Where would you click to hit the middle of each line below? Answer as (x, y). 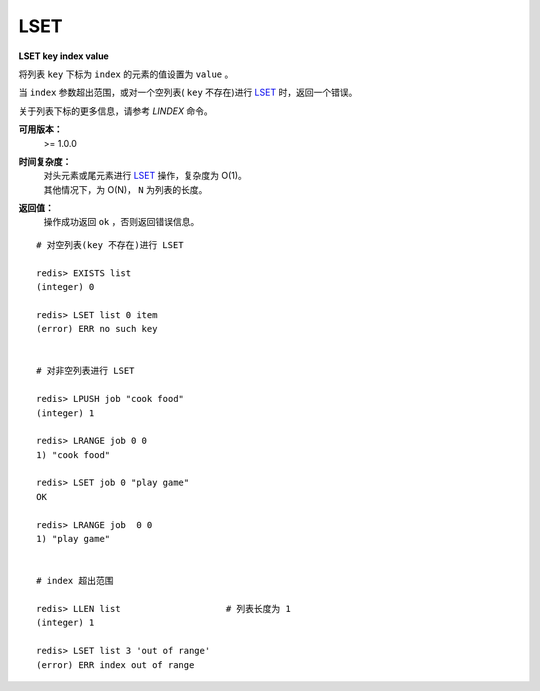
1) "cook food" (73, 454)
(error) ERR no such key (97, 329)
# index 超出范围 (75, 581)
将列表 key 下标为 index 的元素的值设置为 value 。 (126, 74)
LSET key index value (63, 56)
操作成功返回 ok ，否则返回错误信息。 (121, 222)
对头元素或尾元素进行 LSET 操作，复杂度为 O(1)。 (145, 176)
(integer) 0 (65, 287)
